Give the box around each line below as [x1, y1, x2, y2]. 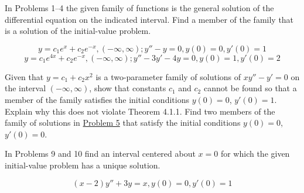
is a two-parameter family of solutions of [95, 70, 241, 82]
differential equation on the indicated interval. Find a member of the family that [5, 13, 294, 25]
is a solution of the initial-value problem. [5, 25, 151, 37]
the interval [5, 82, 46, 94]
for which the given [220, 147, 290, 160]
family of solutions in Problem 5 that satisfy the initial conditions [5, 116, 241, 129]
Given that [5, 70, 44, 82]
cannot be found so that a [203, 82, 297, 94]
